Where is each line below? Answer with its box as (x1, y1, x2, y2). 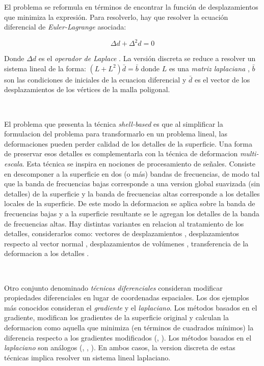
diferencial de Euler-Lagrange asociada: (4, 21, 126, 32)
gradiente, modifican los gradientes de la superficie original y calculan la (4, 312, 229, 323)
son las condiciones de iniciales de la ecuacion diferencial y (4, 74, 187, 85)
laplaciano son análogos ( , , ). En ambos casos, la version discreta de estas (4, 342, 235, 353)
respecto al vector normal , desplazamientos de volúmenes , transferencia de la (4, 238, 249, 248)
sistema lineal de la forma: (4, 63, 86, 73)
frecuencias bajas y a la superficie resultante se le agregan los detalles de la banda (4, 208, 259, 218)
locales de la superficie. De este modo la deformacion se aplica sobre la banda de (4, 198, 255, 209)
